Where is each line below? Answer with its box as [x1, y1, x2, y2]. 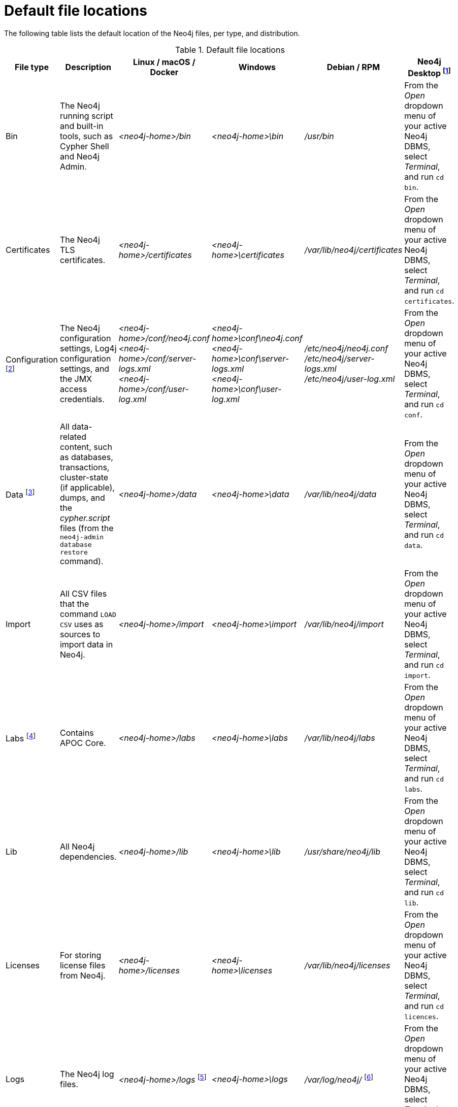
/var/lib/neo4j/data [304, 489, 377, 499]
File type [15, 62, 49, 73]
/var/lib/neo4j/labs [304, 733, 375, 743]
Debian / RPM [326, 62, 380, 73]
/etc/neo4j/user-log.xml [304, 374, 395, 384]
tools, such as [59, 131, 113, 142]
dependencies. [59, 852, 117, 862]
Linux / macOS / [133, 57, 195, 68]
